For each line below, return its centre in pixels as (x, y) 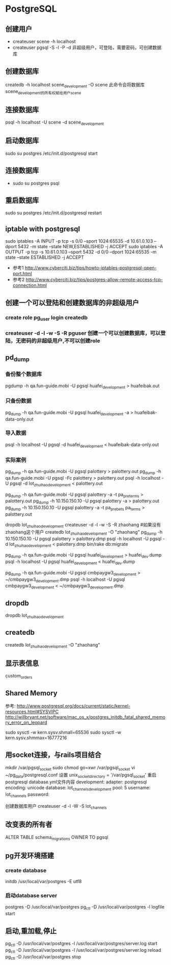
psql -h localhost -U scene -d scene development (55, 123)
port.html (22, 274)
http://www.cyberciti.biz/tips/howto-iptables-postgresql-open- (91, 268)
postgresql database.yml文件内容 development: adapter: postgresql (76, 782)
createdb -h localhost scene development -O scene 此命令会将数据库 (75, 85)
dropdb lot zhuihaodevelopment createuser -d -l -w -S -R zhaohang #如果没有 (83, 525)
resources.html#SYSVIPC (32, 711)
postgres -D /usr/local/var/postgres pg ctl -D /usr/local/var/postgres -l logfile (85, 908)
